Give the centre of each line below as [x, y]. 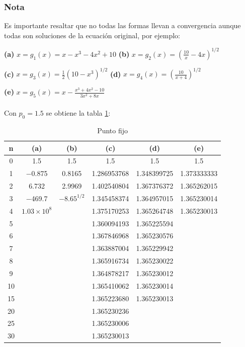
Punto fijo [113, 130]
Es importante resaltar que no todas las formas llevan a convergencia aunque [122, 25]
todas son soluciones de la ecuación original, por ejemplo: [92, 35]
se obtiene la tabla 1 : [78, 113]
